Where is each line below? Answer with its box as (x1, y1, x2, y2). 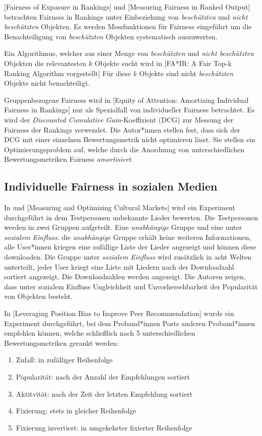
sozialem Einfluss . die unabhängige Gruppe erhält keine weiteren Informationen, (4, 231, 251, 242)
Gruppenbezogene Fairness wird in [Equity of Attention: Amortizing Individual (4, 94, 249, 105)
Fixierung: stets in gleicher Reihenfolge (16, 405, 136, 416)
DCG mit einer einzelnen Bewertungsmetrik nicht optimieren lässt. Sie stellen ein (4, 134, 255, 145)
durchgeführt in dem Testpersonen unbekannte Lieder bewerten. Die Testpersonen (4, 212, 258, 222)
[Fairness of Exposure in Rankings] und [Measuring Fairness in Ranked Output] (4, 2, 250, 12)
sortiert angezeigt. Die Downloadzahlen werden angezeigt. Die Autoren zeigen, (4, 271, 246, 282)
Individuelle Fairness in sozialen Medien (4, 178, 218, 194)
